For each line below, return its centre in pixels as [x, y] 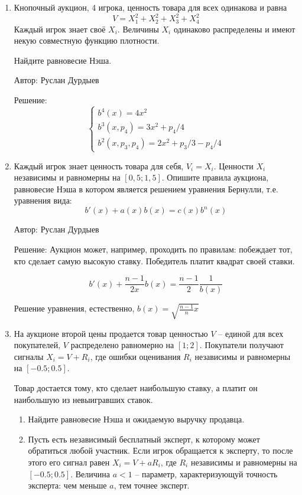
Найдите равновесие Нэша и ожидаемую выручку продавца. [136, 419]
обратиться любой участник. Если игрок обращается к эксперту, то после [160, 450]
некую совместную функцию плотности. [87, 40]
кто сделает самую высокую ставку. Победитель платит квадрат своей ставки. [154, 260]
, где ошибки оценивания [135, 356]
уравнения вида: [43, 200]
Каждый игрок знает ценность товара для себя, [99, 165]
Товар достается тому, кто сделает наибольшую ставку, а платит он [136, 387]
